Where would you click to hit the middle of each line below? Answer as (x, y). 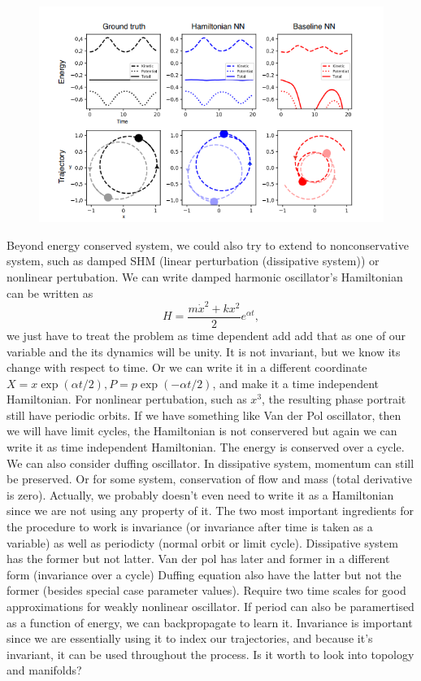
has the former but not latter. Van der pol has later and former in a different (198, 559)
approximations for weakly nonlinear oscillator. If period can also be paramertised (210, 607)
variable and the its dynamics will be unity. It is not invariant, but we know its (204, 351)
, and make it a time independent (295, 383)
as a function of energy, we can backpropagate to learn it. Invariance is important (210, 622)
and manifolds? (44, 670)
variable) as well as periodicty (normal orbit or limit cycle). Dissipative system (202, 542)
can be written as (50, 292)
